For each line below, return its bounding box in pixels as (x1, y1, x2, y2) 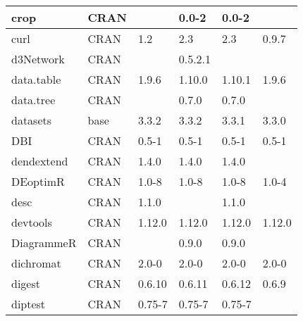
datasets (11, 112, 52, 128)
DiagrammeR (11, 234, 77, 251)
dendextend (11, 153, 68, 169)
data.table (11, 71, 61, 87)
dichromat (11, 255, 61, 271)
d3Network (11, 51, 65, 67)
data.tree (11, 92, 56, 108)
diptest (11, 296, 46, 312)
